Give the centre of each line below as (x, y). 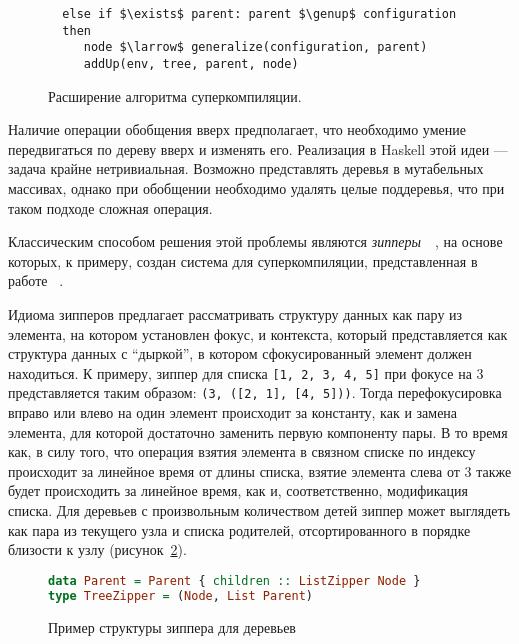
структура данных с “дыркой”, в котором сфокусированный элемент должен (240, 353)
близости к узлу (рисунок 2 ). (97, 549)
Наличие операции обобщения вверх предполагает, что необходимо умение (237, 129)
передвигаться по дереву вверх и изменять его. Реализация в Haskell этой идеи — (258, 148)
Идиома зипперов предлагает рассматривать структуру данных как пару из (235, 313)
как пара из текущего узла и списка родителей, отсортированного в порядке (239, 529)
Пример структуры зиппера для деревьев (172, 626)
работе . (36, 280)
